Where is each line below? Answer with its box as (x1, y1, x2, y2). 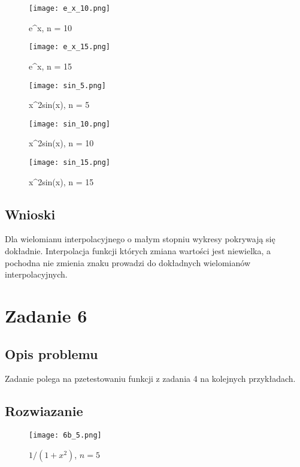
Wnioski (5, 204, 56, 223)
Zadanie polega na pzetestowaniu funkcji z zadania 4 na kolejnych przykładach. (5, 372, 296, 385)
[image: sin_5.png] (29, 81, 106, 90)
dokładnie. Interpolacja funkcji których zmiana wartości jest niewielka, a (5, 245, 271, 257)
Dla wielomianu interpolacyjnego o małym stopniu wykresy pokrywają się (5, 233, 275, 245)
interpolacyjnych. (5, 268, 68, 281)
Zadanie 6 (5, 303, 87, 328)
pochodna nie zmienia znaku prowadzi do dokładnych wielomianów (5, 256, 250, 269)
